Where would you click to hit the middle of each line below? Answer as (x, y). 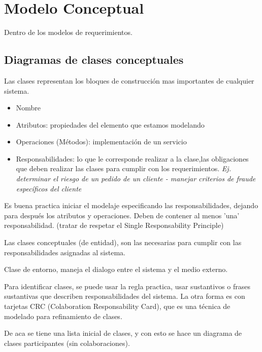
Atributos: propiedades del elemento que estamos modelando (110, 124)
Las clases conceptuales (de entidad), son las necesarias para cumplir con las (123, 242)
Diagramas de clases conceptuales (94, 60)
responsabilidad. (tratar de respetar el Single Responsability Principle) (114, 225)
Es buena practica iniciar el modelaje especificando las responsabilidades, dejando (131, 205)
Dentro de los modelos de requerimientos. (68, 32)
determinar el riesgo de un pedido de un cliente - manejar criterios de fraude (136, 179)
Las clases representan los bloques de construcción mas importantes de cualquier (129, 80)
